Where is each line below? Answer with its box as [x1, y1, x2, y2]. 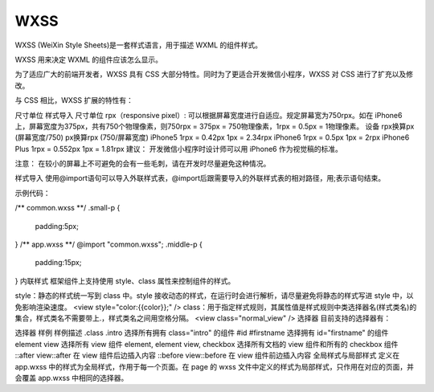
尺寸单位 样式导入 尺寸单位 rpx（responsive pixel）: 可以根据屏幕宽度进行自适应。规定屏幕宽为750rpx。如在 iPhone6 [14, 110, 403, 120]
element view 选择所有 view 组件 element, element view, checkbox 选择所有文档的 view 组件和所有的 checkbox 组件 [14, 339, 399, 349]
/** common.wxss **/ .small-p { [14, 203, 121, 213]
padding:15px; [35, 258, 82, 267]
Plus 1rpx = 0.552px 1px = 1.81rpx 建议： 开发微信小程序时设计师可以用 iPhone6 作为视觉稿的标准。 [14, 144, 343, 153]
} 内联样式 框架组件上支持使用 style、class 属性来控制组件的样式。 [14, 276, 235, 285]
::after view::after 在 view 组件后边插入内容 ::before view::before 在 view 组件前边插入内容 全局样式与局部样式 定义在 [14, 350, 400, 361]
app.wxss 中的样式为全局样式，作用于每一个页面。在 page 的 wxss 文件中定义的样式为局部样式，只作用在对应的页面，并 [14, 361, 414, 371]
